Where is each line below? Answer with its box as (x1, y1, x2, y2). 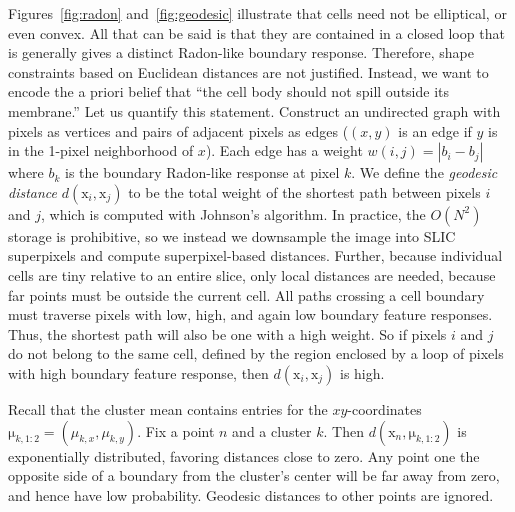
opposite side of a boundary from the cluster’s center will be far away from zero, (8, 465, 500, 486)
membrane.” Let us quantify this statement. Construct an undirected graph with (8, 100, 501, 121)
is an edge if (398, 120, 472, 141)
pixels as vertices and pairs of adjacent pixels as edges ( (8, 120, 349, 141)
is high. (340, 362, 385, 383)
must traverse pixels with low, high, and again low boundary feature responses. (8, 304, 493, 325)
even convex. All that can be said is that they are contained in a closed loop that (8, 22, 505, 43)
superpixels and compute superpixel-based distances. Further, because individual (8, 245, 503, 266)
